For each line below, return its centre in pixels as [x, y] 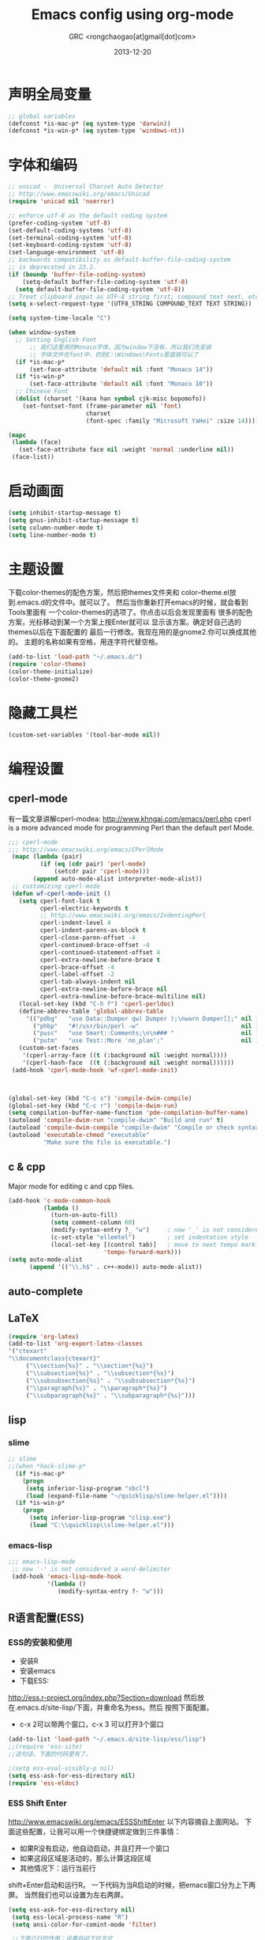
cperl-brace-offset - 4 [77, 967]
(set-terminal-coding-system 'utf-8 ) [70, 238]
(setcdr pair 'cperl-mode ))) [102, 872]
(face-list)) [33, 457]
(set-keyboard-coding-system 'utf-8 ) [70, 245]
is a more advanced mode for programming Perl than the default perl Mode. [131, 828]
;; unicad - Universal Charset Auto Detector [86, 187]
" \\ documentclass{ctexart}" [54, 1358]
